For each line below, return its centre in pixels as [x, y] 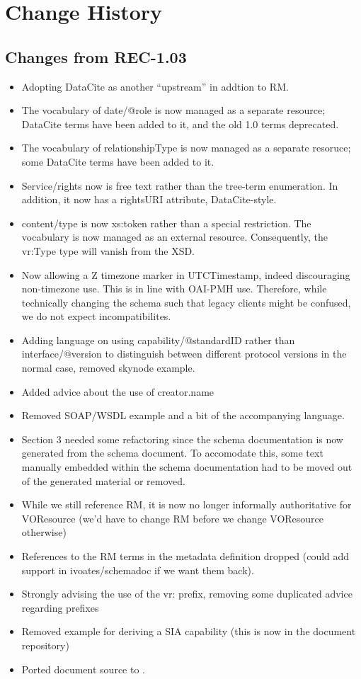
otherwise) [44, 532]
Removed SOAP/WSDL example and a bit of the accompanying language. [183, 415]
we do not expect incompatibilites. [96, 316]
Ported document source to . [83, 669]
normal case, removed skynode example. [108, 368]
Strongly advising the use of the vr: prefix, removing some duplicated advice [187, 594]
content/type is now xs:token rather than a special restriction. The [166, 223]
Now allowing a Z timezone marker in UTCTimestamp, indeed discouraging [186, 274]
